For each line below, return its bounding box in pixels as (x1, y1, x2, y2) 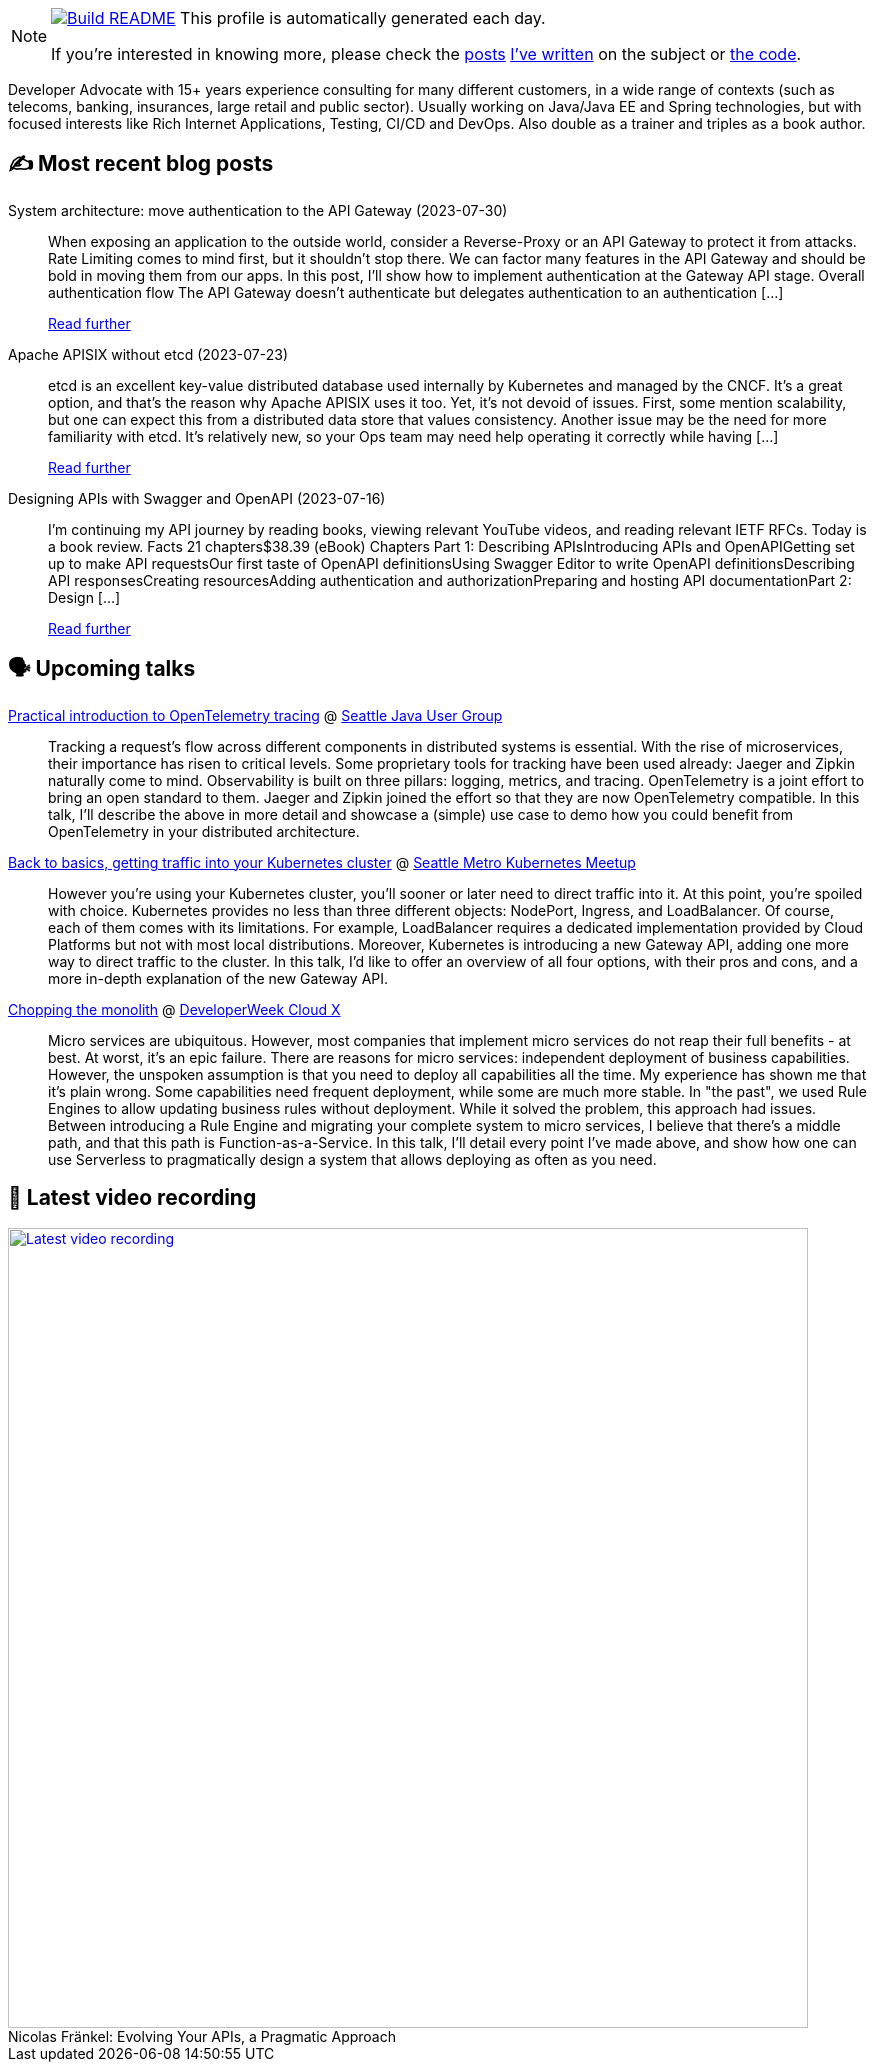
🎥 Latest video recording (8, 1185, 257, 1211)
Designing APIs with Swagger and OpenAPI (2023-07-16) (8, 489, 386, 507)
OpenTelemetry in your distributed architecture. (48, 822, 360, 840)
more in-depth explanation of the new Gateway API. (48, 969, 389, 987)
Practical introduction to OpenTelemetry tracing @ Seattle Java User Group (8, 706, 503, 724)
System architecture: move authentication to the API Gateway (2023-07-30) (8, 201, 508, 219)
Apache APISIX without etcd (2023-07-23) (8, 345, 289, 363)
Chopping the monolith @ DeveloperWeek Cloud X (8, 1000, 341, 1018)
